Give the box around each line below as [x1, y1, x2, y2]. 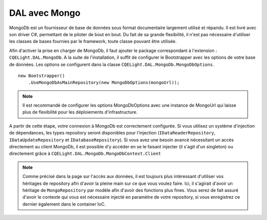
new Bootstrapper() [18, 73, 65, 79]
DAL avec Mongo [9, 7, 81, 18]
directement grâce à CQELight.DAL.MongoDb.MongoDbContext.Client [9, 151, 161, 157]
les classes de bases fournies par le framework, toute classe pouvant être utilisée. [9, 39, 177, 44]
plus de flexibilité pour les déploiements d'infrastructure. [22, 109, 138, 115]
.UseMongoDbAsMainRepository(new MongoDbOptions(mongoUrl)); [28, 80, 180, 86]
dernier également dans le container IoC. [22, 201, 106, 207]
